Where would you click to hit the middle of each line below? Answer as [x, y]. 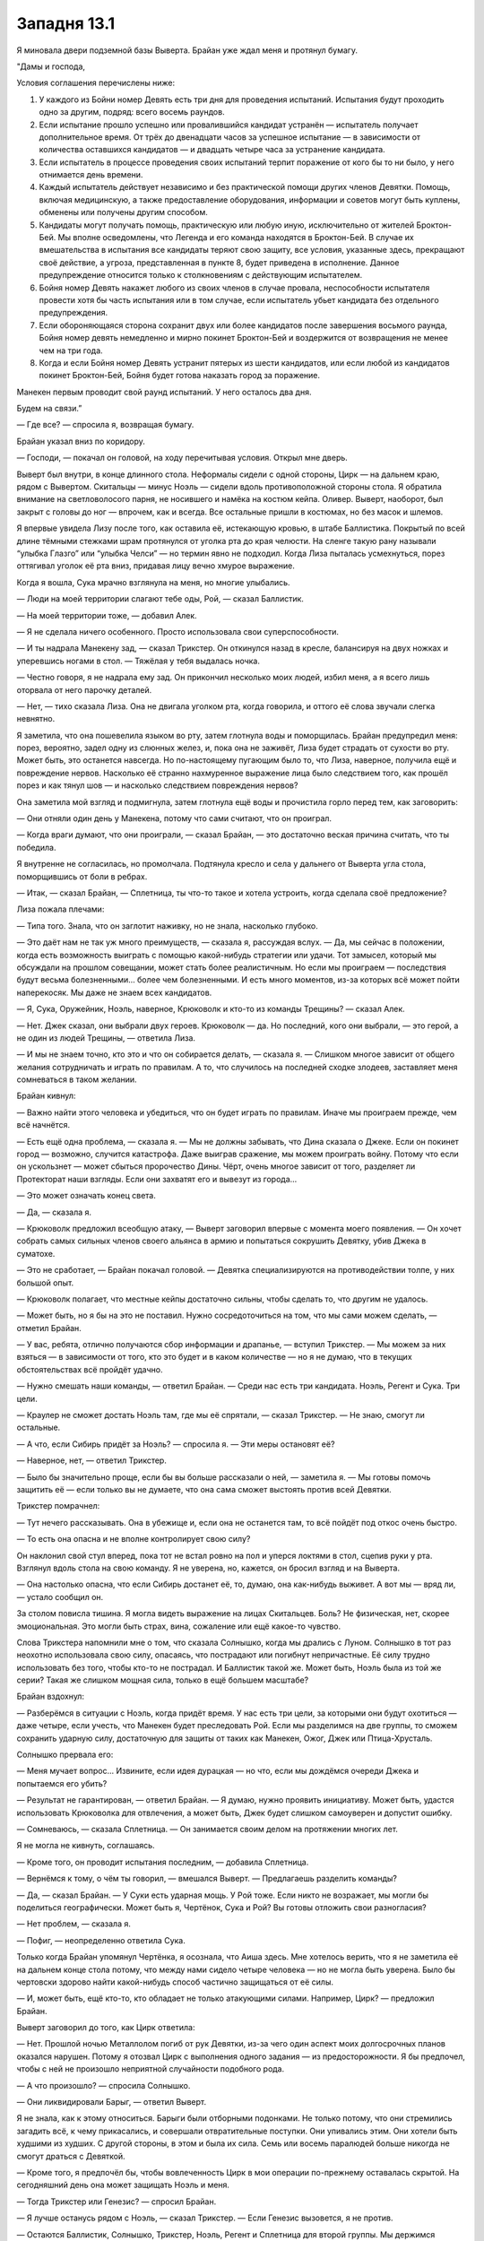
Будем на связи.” [49, 409]
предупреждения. [73, 313]
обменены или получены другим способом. [123, 212]
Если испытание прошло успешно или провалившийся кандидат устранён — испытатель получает [229, 125]
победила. [36, 847]
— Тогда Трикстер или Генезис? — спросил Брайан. [117, 2202]
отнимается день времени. [91, 175]
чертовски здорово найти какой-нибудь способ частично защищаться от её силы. [175, 1982]
